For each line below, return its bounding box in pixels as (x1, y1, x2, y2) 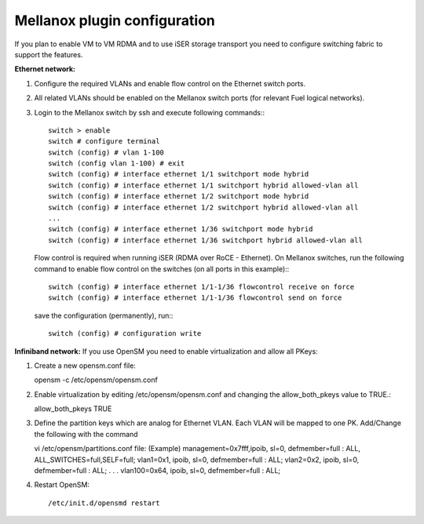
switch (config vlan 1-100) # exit (48, 159, 185, 168)
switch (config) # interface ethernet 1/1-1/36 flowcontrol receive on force (48, 282, 355, 291)
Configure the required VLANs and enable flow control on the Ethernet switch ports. (34, 78, 306, 88)
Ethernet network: (14, 64, 76, 74)
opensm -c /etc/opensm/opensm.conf (34, 375, 159, 384)
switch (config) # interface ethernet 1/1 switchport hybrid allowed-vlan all (48, 180, 359, 190)
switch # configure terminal (48, 137, 160, 146)
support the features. (14, 49, 83, 59)
